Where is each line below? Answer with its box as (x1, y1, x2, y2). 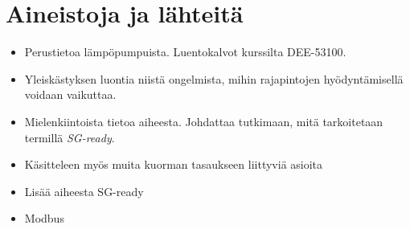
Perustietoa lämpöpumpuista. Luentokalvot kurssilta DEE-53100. (24, 43, 346, 60)
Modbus (24, 210, 64, 227)
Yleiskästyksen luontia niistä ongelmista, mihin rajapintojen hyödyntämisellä (24, 70, 404, 87)
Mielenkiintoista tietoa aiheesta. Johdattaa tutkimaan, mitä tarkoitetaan (24, 112, 383, 129)
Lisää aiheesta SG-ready (24, 182, 144, 199)
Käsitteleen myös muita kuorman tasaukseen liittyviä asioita (24, 156, 323, 173)
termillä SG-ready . (24, 129, 115, 145)
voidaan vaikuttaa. (24, 86, 117, 103)
